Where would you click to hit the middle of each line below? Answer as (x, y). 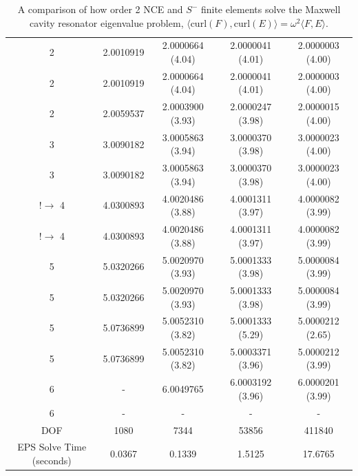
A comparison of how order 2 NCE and (100, 9)
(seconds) (52, 460)
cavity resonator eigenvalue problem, (107, 22)
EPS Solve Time (52, 447)
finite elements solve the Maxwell (271, 9)
